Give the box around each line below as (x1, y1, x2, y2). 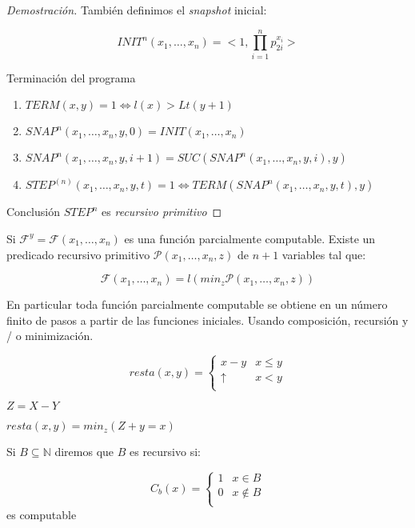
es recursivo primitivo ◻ (102, 203, 222, 220)
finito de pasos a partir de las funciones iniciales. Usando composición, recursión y (6, 311, 409, 328)
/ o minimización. (6, 327, 94, 344)
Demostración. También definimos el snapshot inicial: (6, 2, 267, 18)
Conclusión (6, 203, 60, 220)
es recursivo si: (129, 443, 201, 460)
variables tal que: (281, 246, 366, 262)
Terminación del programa (6, 69, 136, 86)
